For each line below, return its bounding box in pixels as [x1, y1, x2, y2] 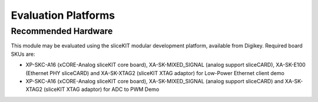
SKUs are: [11, 50, 35, 57]
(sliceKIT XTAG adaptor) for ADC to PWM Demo [43, 86, 160, 93]
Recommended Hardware [11, 26, 113, 36]
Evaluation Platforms [11, 9, 115, 22]
